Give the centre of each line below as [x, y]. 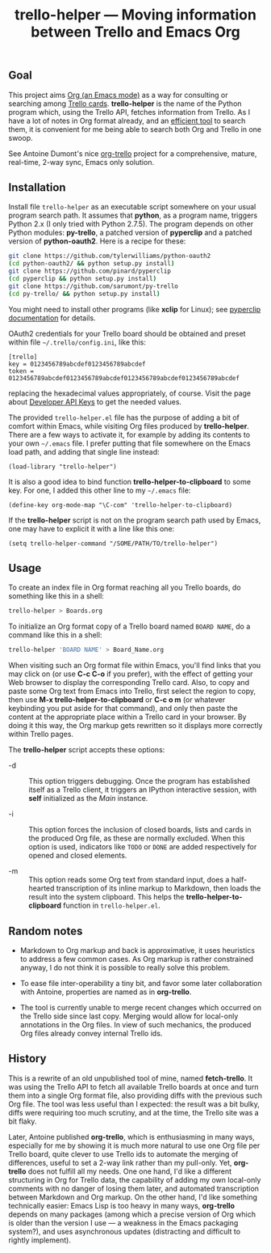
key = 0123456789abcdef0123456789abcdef [77, 364]
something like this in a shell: [56, 596]
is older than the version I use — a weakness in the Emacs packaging [123, 1222]
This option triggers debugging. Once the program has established [140, 781]
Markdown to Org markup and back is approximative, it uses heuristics [138, 950]
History [27, 1058]
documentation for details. [52, 318]
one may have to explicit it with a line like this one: [92, 528]
